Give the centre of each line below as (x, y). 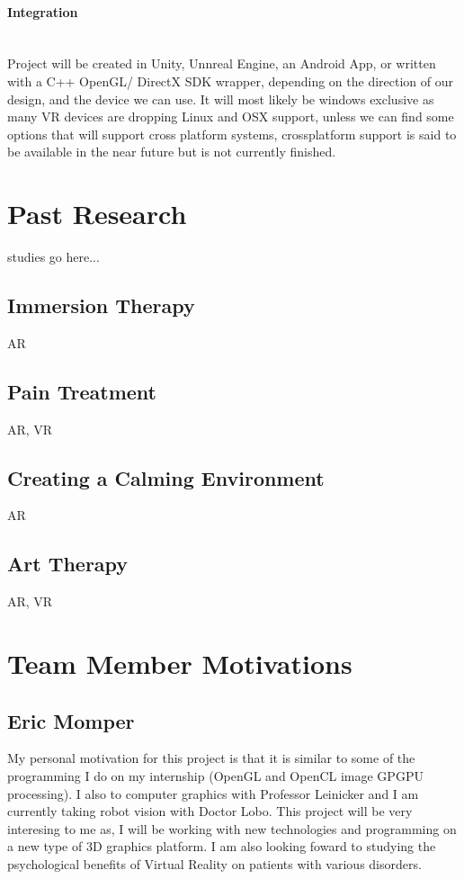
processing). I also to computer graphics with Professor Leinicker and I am (213, 793)
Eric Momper (71, 720)
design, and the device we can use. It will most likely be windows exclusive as (221, 99)
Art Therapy (68, 564)
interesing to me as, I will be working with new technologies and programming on (232, 828)
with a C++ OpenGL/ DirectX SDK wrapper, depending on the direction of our (230, 81)
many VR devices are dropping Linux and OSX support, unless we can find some (231, 117)
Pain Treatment (82, 391)
